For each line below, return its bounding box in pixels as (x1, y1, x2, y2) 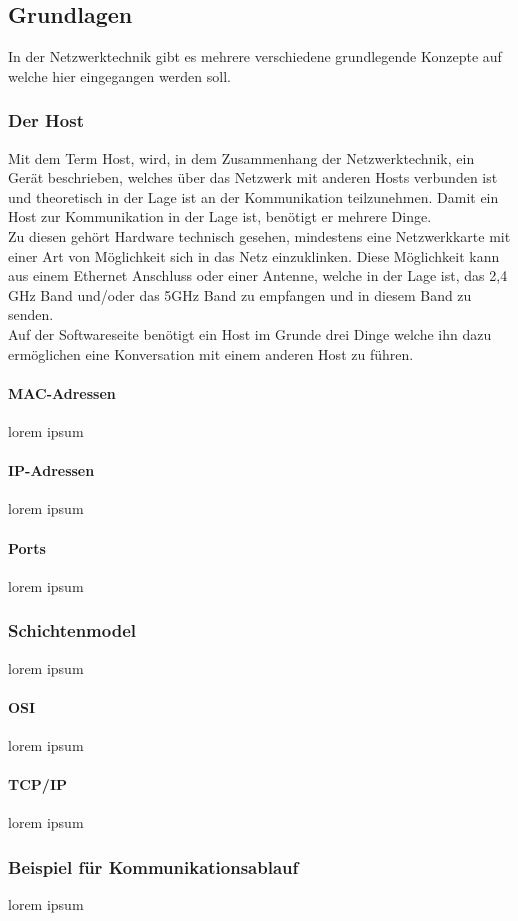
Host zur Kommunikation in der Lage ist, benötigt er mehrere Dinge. (8, 206, 432, 227)
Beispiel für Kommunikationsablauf (8, 854, 299, 879)
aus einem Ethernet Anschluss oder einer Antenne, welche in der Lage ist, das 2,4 (8, 265, 508, 286)
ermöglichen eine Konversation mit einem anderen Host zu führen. (8, 343, 414, 364)
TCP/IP (8, 774, 67, 795)
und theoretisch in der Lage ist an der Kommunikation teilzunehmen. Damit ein (8, 186, 499, 207)
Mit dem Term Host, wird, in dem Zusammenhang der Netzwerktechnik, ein (8, 147, 475, 168)
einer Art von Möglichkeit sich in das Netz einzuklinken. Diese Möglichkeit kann (8, 245, 500, 266)
